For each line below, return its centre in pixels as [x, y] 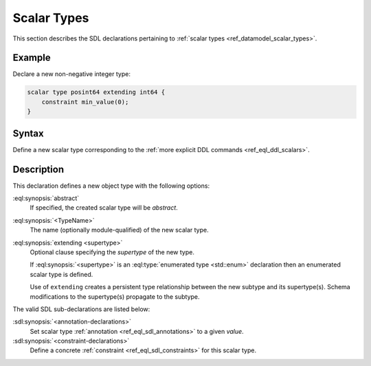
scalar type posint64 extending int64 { [96, 92]
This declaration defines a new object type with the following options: [111, 186]
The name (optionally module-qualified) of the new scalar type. [119, 230]
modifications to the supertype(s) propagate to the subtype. [115, 296]
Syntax [28, 133]
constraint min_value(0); [85, 102]
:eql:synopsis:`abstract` [46, 198]
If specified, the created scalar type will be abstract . [104, 208]
